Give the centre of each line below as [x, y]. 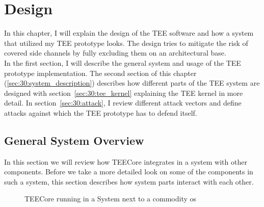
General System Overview [74, 140]
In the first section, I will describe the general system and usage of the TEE [123, 62]
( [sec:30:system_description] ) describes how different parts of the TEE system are [132, 83]
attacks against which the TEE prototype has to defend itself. [101, 112]
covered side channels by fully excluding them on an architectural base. [115, 53]
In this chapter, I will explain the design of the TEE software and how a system [129, 33]
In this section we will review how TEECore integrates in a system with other [126, 161]
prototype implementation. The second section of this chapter [100, 73]
